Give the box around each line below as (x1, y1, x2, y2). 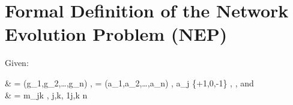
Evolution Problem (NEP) (5, 22, 228, 46)
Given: (5, 56, 29, 69)
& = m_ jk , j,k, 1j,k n (5, 88, 88, 101)
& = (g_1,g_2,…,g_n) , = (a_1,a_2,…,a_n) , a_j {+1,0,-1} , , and (5, 76, 254, 89)
